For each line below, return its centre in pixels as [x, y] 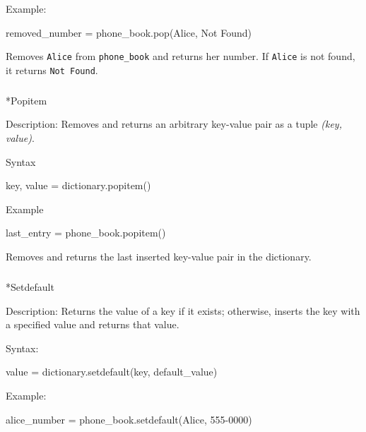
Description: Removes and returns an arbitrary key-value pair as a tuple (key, [174, 124]
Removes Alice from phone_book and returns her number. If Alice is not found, [181, 56]
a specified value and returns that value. [93, 324]
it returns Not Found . [52, 70]
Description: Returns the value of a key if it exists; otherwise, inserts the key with [183, 310]
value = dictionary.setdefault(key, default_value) [112, 372]
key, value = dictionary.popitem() [78, 185]
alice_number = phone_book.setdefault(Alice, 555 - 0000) [129, 419]
